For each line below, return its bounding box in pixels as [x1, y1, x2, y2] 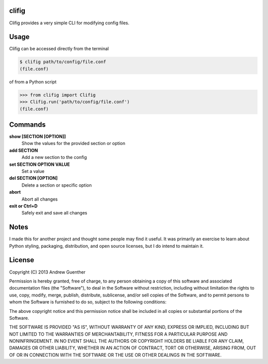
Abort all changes [21, 196, 58, 202]
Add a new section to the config [21, 154, 87, 160]
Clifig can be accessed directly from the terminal [9, 46, 109, 52]
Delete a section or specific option [21, 182, 92, 188]
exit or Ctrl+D [9, 203, 38, 209]
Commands [9, 120, 46, 129]
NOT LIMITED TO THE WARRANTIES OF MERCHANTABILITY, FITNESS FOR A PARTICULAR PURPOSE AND [9, 331, 228, 337]
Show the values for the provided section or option [21, 141, 126, 146]
